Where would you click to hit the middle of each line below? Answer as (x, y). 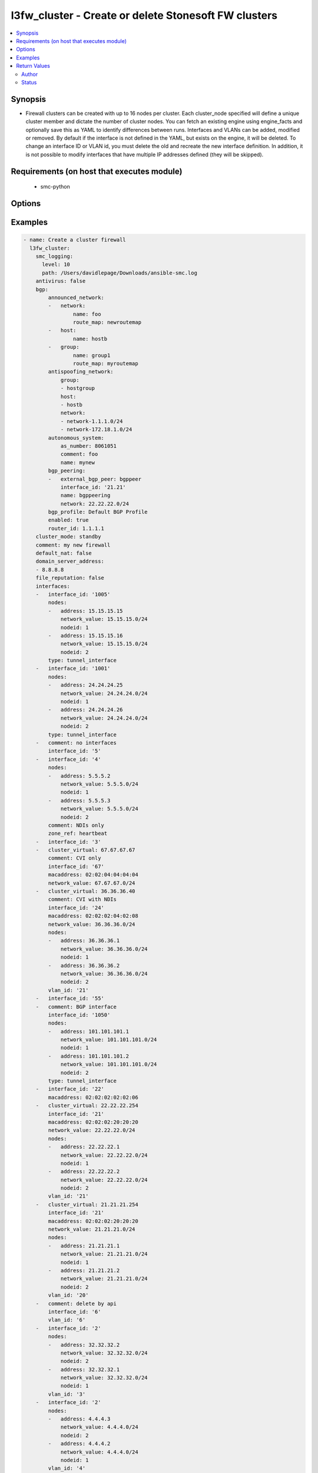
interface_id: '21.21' (93, 487)
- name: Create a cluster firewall (74, 240)
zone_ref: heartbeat (78, 833)
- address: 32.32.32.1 (84, 1369)
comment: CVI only (74, 858)
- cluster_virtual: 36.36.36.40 (85, 891)
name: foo (87, 314)
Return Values (33, 66)
